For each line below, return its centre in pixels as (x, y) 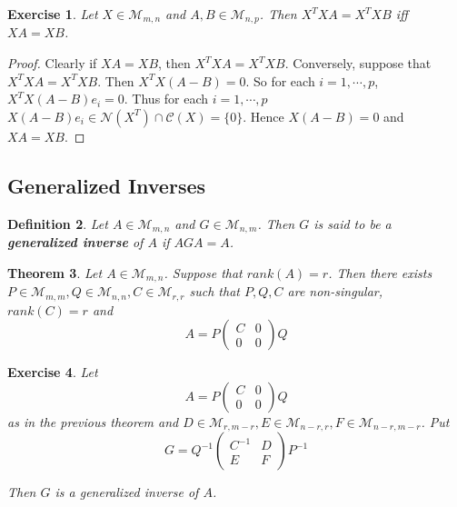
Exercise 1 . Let (53, 14)
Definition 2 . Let (58, 223)
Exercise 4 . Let (53, 372)
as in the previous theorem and (93, 421)
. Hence (263, 116)
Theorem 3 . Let (55, 272)
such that (214, 291)
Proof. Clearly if (52, 63)
